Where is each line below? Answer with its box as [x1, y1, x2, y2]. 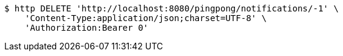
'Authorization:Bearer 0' [24, 23, 149, 33]
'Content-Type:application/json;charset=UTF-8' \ [24, 13, 267, 23]
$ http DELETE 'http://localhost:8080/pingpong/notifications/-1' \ [4, 4, 339, 13]
